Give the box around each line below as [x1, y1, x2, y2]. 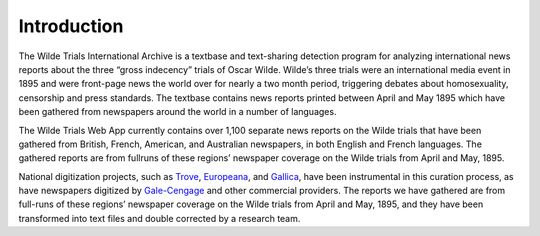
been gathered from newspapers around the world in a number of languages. [18, 106, 337, 118]
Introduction [18, 15, 124, 37]
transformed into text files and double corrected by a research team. [18, 212, 301, 224]
